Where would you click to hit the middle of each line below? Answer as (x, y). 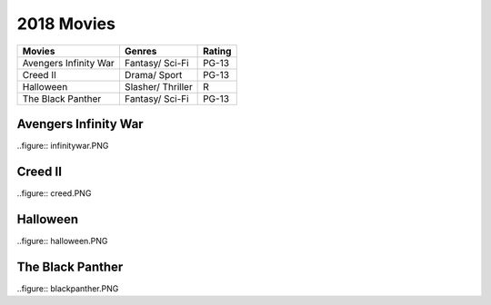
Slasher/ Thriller (158, 86)
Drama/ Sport (153, 74)
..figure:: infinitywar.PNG (63, 146)
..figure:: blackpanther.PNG (68, 288)
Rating (217, 51)
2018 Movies (66, 24)
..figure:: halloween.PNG (62, 241)
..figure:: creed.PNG (54, 193)
